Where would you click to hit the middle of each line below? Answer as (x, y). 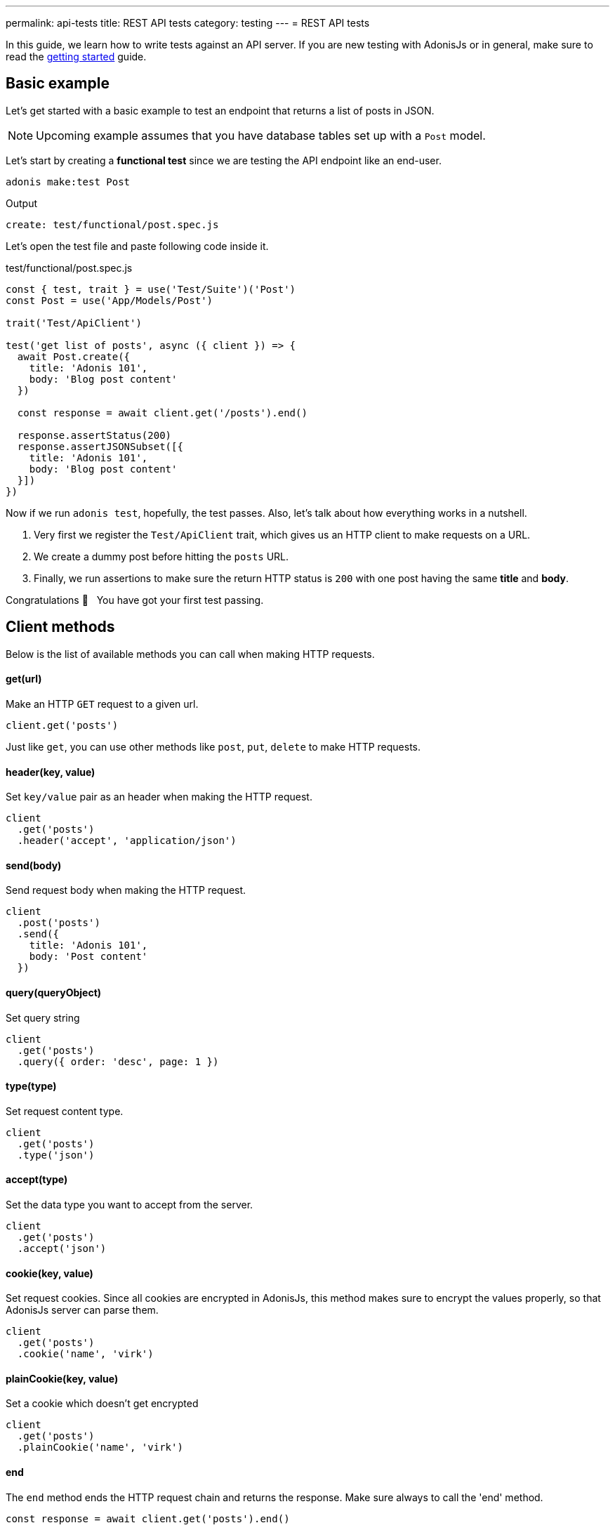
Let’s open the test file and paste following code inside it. (137, 246)
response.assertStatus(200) (94, 435)
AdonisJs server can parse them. (82, 1310)
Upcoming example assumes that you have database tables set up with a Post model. (261, 135)
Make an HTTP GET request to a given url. (102, 704)
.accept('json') (62, 1248)
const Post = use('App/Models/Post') (110, 300)
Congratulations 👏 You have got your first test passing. (135, 600)
